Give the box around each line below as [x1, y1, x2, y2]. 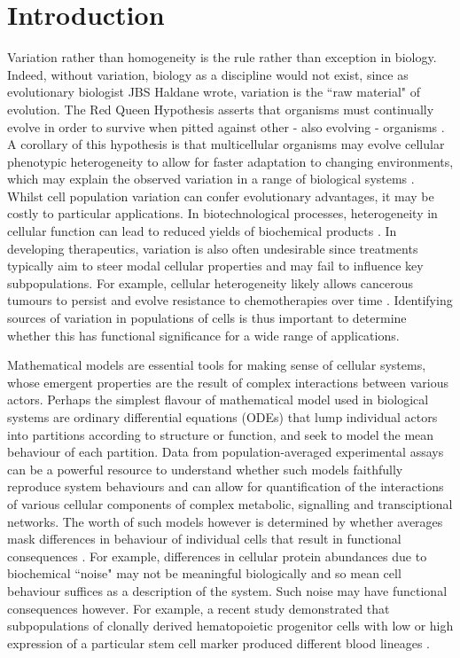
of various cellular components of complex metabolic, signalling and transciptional [7, 494, 453, 513]
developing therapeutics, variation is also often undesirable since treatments [7, 239, 418, 257]
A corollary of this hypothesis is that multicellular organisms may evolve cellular [7, 135, 445, 153]
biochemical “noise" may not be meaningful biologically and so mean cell [7, 564, 402, 583]
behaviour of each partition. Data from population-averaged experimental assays [7, 443, 444, 461]
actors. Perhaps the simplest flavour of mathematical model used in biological [7, 390, 429, 409]
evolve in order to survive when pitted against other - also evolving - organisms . [7, 117, 445, 136]
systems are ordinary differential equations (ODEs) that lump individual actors [7, 408, 438, 426]
